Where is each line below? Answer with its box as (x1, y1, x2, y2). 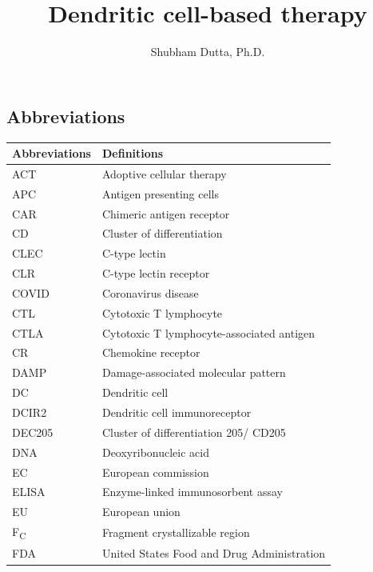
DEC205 (12, 423, 54, 440)
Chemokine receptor (101, 344, 200, 361)
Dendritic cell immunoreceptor (101, 404, 252, 420)
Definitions (101, 145, 164, 162)
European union (101, 503, 181, 520)
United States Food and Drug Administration (101, 545, 326, 562)
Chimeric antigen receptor (101, 205, 230, 222)
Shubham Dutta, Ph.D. (150, 43, 265, 60)
